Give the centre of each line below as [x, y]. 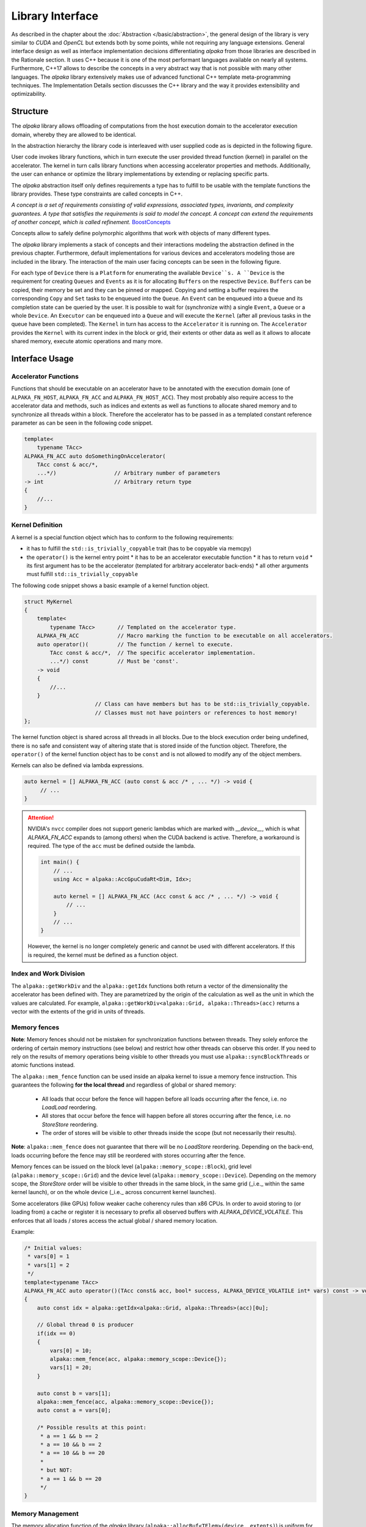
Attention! [41, 818]
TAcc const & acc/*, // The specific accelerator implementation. [153, 653]
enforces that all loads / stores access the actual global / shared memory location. [114, 1220]
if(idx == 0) [56, 1333]
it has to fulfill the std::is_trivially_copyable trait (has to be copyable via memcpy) [139, 548]
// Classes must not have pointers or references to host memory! [196, 712]
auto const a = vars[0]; [74, 1410]
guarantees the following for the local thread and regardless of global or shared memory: [124, 1085]
